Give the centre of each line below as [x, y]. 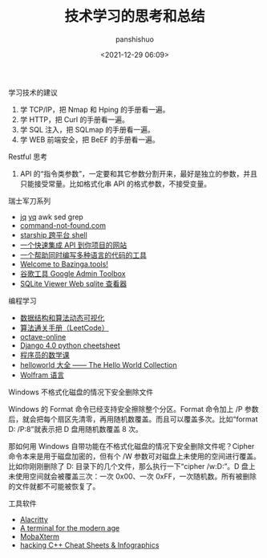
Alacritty [34, 519]
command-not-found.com [63, 225]
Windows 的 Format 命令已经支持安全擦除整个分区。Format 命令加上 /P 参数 [133, 409]
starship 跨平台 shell [54, 234]
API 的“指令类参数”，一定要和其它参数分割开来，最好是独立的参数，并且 [139, 173]
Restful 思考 [28, 157]
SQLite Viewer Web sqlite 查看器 [73, 283]
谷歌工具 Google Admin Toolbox [73, 273]
